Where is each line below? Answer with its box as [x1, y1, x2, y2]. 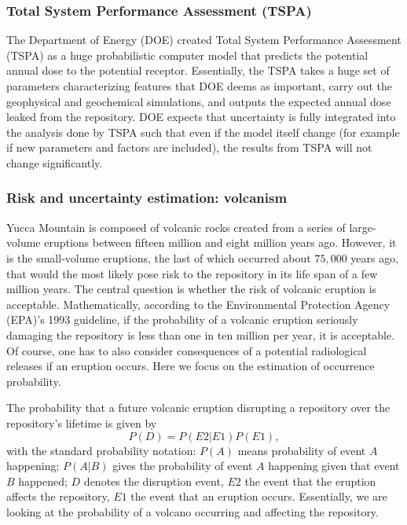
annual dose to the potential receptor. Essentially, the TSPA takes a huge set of [6, 62, 390, 79]
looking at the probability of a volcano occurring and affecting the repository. [6, 503, 379, 519]
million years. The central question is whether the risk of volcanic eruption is [6, 281, 377, 297]
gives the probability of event [112, 457, 253, 474]
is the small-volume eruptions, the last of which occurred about [6, 249, 311, 266]
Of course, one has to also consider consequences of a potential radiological [6, 342, 367, 358]
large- [349, 218, 376, 235]
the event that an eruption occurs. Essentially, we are [130, 488, 387, 505]
